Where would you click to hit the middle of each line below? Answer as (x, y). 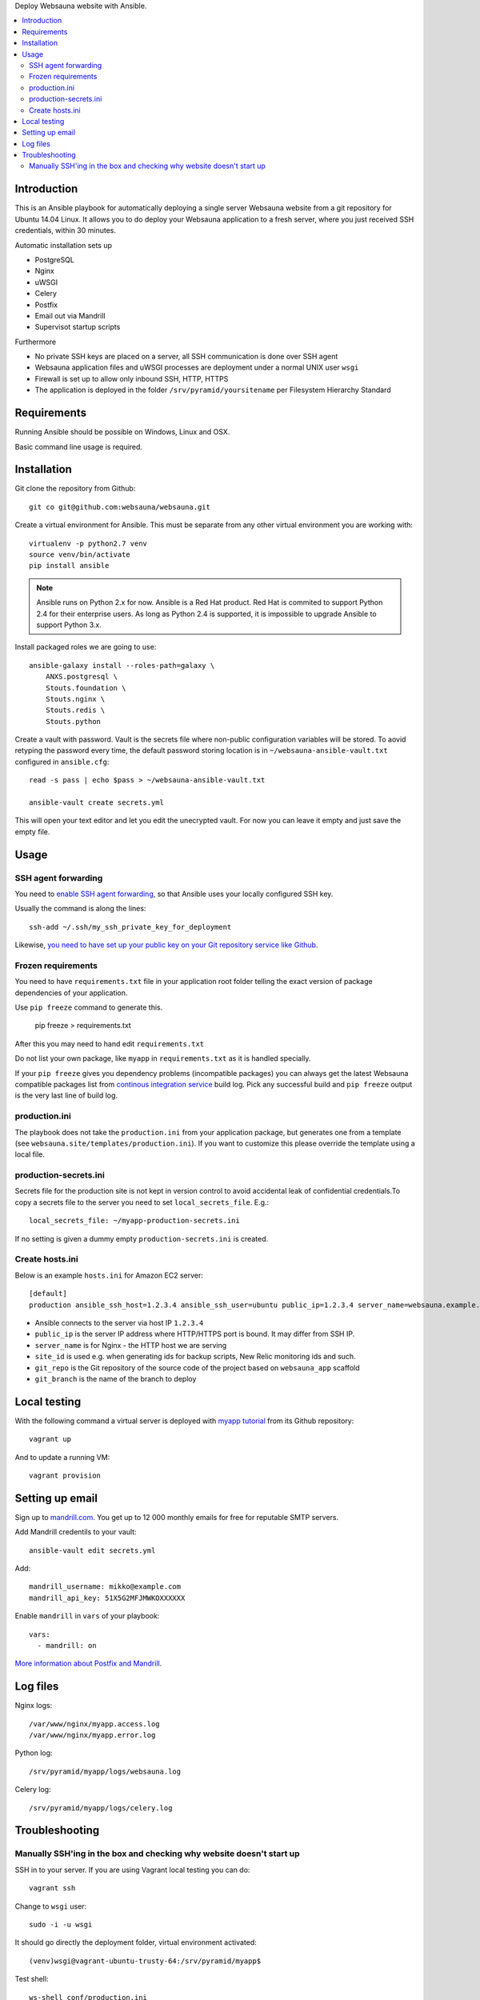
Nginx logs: (34, 1706)
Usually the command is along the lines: (80, 909)
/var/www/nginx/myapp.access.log (94, 1724)
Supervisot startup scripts (78, 327)
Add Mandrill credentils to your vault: (76, 1532)
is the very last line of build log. (66, 1095)
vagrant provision (65, 1475)
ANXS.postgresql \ (82, 677)
